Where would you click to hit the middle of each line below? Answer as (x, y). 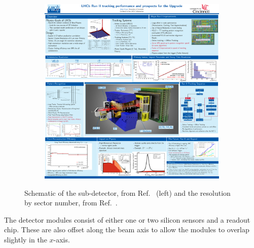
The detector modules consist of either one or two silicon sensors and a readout (127, 219)
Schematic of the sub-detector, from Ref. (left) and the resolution (128, 192)
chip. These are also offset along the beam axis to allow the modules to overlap (127, 229)
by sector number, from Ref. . (71, 203)
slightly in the (26, 239)
